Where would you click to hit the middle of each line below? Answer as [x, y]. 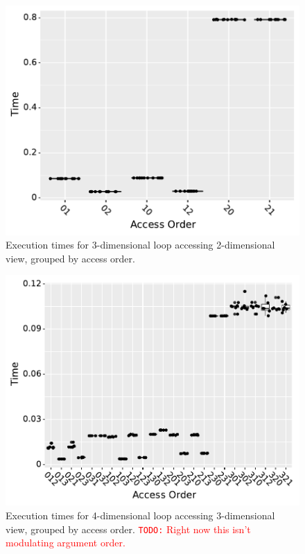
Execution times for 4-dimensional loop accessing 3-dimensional [140, 515]
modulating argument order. [66, 543]
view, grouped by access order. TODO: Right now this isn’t [128, 529]
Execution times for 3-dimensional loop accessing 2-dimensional [140, 245]
